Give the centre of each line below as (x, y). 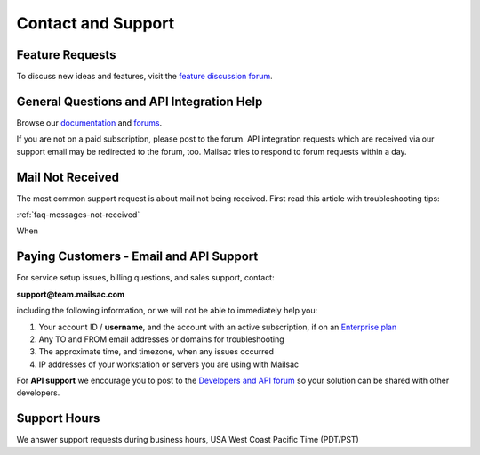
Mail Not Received (68, 177)
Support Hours (58, 418)
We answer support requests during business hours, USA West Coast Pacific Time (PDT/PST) (188, 440)
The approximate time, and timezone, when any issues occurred (156, 352)
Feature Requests (66, 55)
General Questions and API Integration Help (140, 101)
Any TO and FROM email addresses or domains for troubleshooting (161, 339)
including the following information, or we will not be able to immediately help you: (167, 311)
